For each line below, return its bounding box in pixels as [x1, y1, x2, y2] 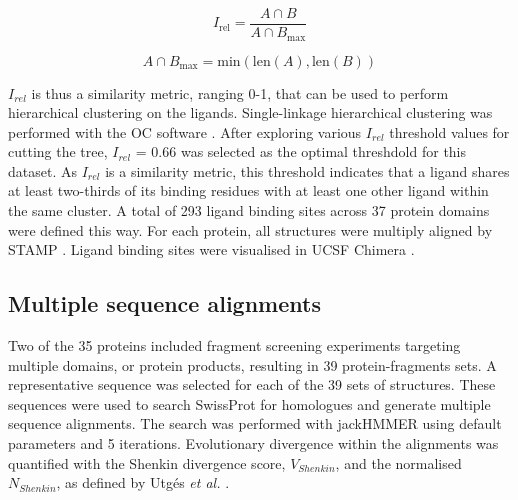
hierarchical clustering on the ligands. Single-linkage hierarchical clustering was [8, 102, 493, 123]
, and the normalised [335, 452, 462, 473]
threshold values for [389, 121, 510, 142]
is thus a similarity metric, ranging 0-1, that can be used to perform [31, 82, 449, 103]
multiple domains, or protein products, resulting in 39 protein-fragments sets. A [8, 354, 497, 375]
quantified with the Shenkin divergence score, [8, 452, 286, 473]
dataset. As [8, 160, 77, 181]
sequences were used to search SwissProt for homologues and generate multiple [8, 393, 491, 414]
